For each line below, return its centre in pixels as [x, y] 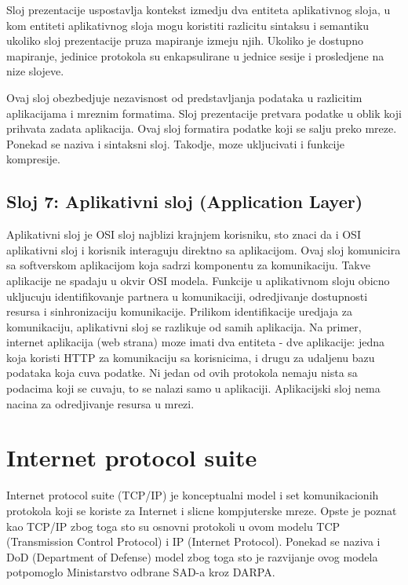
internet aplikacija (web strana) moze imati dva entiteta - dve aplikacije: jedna [195, 342]
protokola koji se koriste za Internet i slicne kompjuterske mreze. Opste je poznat [202, 510]
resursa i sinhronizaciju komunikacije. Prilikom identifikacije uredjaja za [179, 311]
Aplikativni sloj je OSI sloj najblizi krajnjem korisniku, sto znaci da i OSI [184, 234]
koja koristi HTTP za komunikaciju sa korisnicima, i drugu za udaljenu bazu [191, 357]
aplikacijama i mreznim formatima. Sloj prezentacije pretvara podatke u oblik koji [204, 113]
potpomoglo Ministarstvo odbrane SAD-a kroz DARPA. [141, 572]
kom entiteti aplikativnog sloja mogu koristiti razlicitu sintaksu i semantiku [188, 25]
